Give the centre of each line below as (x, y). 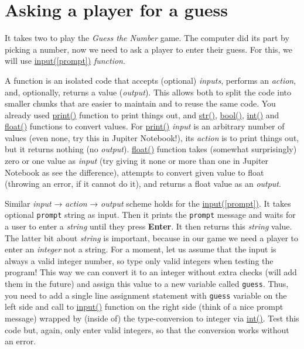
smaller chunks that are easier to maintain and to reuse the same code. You (140, 103)
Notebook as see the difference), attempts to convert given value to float (134, 172)
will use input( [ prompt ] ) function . (65, 61)
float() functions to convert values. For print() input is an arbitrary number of (145, 126)
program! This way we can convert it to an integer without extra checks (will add (151, 272)
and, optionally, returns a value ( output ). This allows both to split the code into (148, 92)
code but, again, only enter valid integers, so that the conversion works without (147, 329)
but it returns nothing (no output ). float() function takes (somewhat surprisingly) (151, 149)
